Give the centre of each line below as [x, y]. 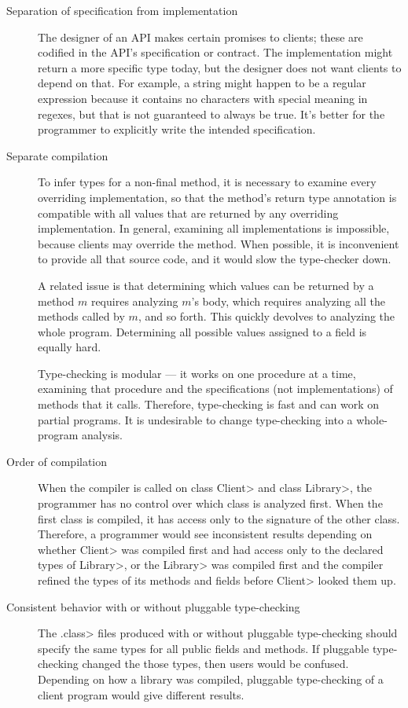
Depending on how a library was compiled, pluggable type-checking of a [211, 679]
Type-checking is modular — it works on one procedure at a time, [197, 373]
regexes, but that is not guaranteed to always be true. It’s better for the [211, 114]
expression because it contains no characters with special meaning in [203, 98]
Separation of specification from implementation [122, 10]
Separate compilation [57, 155]
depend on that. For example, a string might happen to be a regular [202, 83]
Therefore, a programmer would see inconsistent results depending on [205, 534]
